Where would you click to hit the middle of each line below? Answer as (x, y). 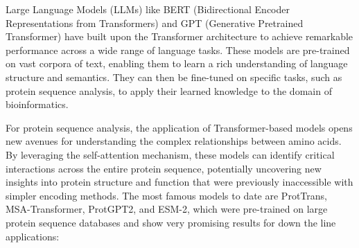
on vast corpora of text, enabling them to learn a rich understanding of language (177, 63)
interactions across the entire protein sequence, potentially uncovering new (164, 168)
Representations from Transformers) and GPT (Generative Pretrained (155, 23)
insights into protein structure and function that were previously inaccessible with (179, 182)
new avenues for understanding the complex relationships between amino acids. (174, 141)
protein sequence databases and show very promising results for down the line (171, 222)
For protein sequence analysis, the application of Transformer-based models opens (179, 127)
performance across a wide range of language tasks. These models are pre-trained (178, 50)
